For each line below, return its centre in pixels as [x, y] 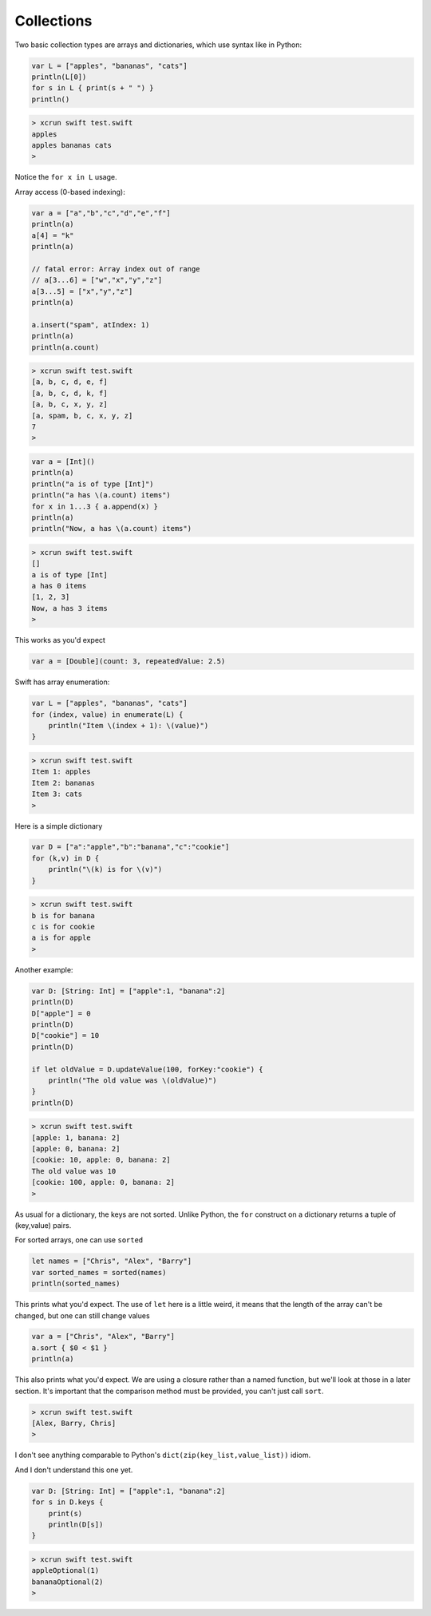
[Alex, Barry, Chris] [74, 1424]
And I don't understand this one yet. [74, 1470]
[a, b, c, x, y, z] [69, 404]
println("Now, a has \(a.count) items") [111, 529]
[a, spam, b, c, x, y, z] [82, 416]
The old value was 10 [74, 1171]
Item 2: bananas [63, 783]
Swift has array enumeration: [62, 682]
